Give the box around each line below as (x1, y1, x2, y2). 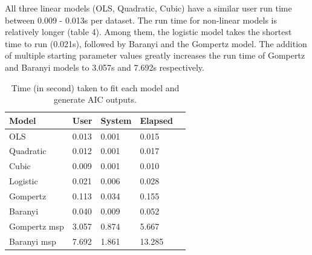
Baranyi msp (9, 234, 56, 247)
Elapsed (140, 114, 173, 126)
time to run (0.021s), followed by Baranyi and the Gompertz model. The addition (5, 37, 307, 50)
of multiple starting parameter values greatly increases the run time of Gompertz (5, 49, 305, 62)
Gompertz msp (9, 219, 64, 232)
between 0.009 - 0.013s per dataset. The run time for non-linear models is (5, 13, 277, 26)
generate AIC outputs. (53, 93, 137, 106)
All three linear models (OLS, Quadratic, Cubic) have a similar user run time (5, 2, 292, 14)
